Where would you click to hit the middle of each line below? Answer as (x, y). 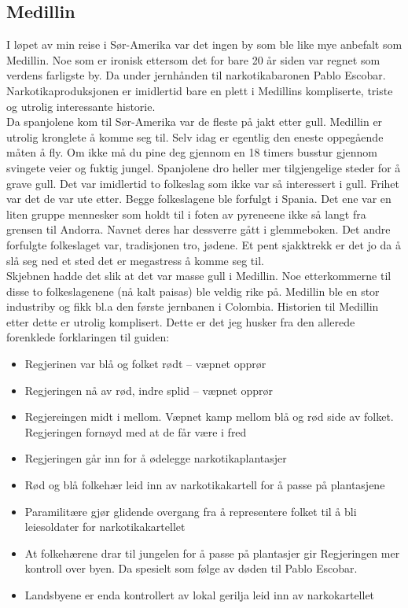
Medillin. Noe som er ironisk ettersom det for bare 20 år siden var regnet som (193, 59)
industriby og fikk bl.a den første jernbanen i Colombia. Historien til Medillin (193, 306)
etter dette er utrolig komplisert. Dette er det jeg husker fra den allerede (181, 321)
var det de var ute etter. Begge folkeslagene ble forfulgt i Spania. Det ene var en (199, 199)
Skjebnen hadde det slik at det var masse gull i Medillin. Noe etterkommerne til (199, 276)
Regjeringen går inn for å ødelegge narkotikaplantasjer (156, 458)
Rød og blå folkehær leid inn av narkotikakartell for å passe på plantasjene (205, 485)
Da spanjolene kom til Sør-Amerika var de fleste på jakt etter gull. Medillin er (195, 122)
